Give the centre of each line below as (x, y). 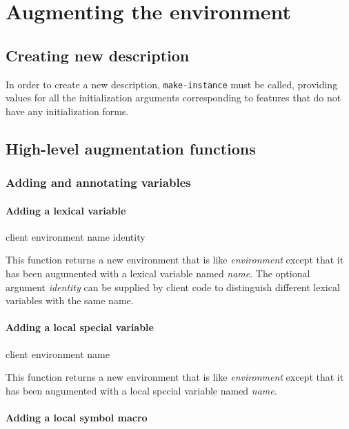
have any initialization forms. (67, 111)
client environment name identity (76, 236)
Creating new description (98, 55)
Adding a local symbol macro (77, 417)
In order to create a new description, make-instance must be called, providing (172, 84)
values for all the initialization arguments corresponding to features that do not (173, 98)
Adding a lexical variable (66, 210)
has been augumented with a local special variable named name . (141, 390)
